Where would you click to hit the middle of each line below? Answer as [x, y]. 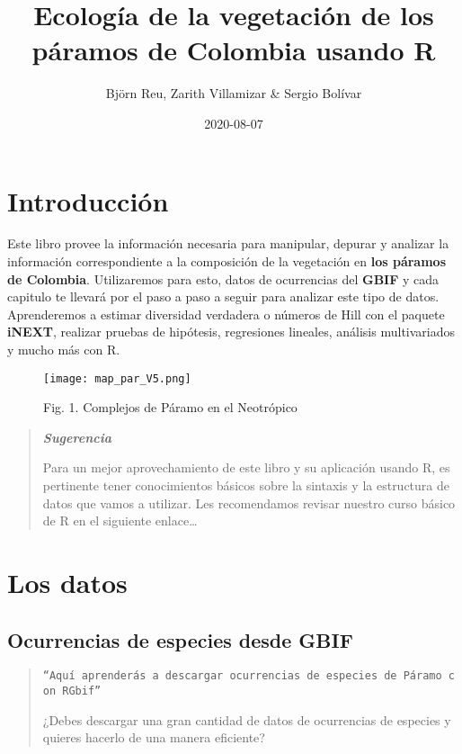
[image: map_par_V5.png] [117, 378]
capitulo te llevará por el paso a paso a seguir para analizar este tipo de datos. [223, 296]
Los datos [67, 582]
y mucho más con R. [64, 349]
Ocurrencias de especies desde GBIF [180, 639]
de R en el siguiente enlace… [120, 521]
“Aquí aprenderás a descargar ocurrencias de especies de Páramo [242, 676]
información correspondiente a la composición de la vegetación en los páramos [227, 261]
